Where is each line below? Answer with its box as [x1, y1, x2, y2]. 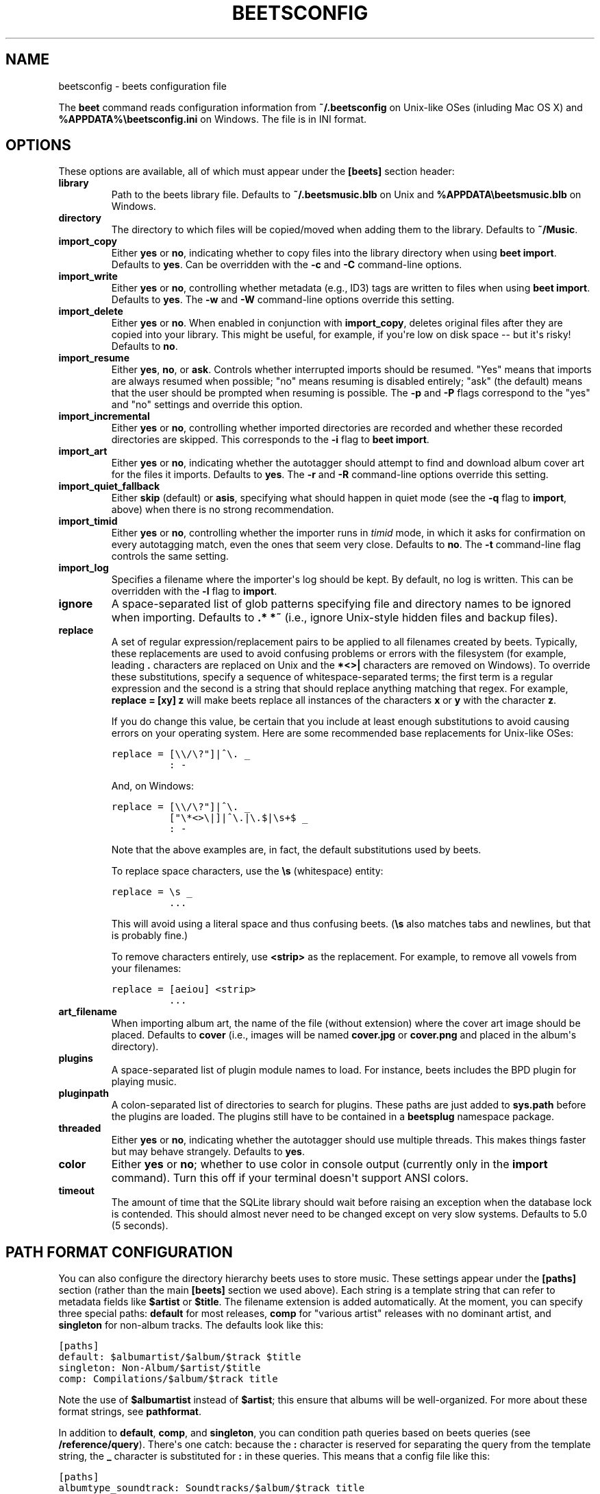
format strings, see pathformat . [58, 1406, 202, 1418]
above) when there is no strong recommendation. [111, 503, 334, 516]
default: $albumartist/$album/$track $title [58, 1351, 301, 1363]
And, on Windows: [111, 780, 194, 792]
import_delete [58, 305, 123, 318]
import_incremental [58, 410, 150, 423]
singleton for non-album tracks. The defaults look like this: [58, 1319, 324, 1331]
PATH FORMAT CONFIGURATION [5, 1243, 233, 1261]
